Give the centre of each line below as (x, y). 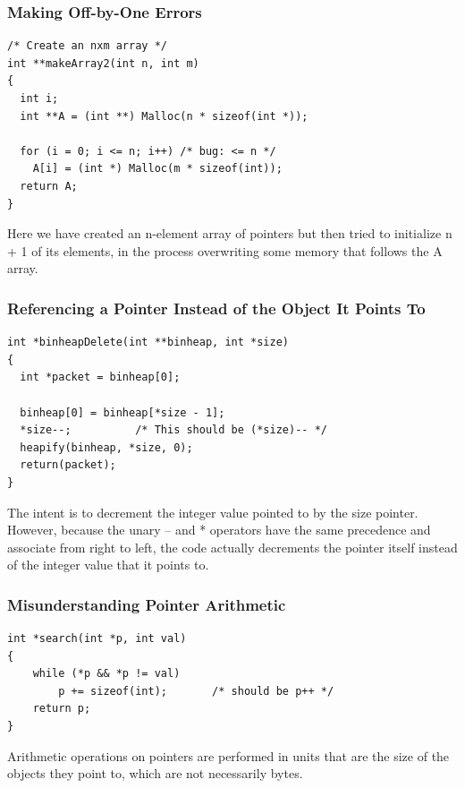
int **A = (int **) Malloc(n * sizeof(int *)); (164, 116)
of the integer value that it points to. (108, 565)
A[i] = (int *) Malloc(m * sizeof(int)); (157, 169)
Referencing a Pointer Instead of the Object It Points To (216, 308)
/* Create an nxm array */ (87, 46)
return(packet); (68, 465)
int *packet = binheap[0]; (100, 377)
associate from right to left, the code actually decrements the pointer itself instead (232, 547)
